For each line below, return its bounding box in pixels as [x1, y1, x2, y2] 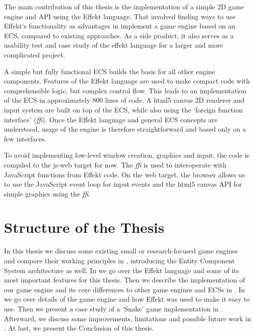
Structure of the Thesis [4, 217, 164, 237]
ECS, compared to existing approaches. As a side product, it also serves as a [4, 30, 234, 40]
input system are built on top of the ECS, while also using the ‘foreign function [4, 104, 243, 114]
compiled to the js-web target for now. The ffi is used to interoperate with [4, 159, 227, 169]
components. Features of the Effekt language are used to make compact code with [4, 76, 250, 86]
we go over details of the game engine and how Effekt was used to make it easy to [4, 294, 250, 304]
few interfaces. [4, 133, 47, 143]
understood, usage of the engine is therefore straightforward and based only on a [4, 124, 246, 134]
